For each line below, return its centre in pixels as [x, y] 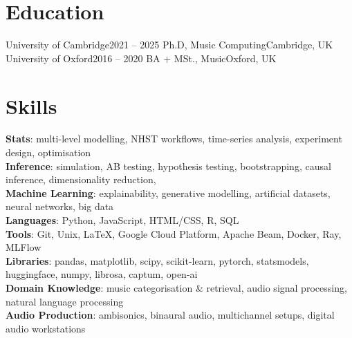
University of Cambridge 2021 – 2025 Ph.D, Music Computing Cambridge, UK [169, 45]
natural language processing [65, 301]
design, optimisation [48, 152]
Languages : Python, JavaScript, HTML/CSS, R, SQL [122, 220]
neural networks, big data [60, 206]
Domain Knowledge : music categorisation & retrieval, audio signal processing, [176, 287]
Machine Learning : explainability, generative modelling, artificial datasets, [168, 193]
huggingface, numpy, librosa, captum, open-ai [102, 274]
